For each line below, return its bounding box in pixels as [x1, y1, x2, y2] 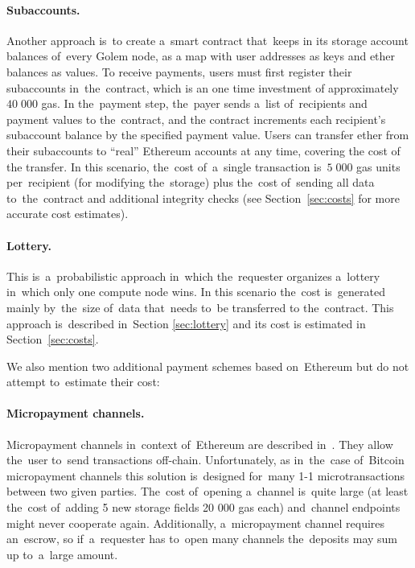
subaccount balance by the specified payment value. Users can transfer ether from [6, 126, 409, 143]
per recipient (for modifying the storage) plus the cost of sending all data [6, 174, 375, 191]
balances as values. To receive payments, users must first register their [6, 63, 352, 80]
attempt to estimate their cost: [6, 373, 160, 390]
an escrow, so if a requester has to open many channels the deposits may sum [6, 530, 398, 547]
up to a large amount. [6, 545, 118, 562]
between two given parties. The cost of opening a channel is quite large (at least [6, 483, 409, 500]
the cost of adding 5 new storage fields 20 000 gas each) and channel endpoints [6, 499, 401, 516]
